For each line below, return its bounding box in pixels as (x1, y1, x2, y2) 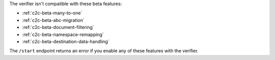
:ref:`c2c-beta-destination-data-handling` (22, 38, 109, 44)
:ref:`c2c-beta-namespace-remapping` (22, 31, 104, 38)
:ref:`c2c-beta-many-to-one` (22, 10, 82, 16)
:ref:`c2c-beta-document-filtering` (22, 24, 94, 31)
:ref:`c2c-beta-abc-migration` (22, 17, 85, 23)
